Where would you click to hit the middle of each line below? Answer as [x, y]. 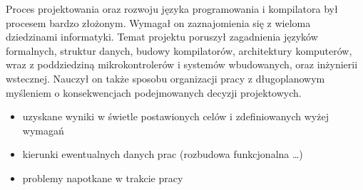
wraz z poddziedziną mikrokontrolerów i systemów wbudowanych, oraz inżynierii [182, 64]
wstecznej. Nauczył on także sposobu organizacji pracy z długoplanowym [165, 78]
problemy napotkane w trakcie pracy [103, 178]
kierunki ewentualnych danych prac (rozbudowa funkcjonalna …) [163, 154]
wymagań [43, 130]
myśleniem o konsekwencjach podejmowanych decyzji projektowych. [154, 92]
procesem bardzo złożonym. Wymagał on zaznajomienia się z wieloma [158, 22]
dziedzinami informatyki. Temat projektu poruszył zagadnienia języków [162, 37]
